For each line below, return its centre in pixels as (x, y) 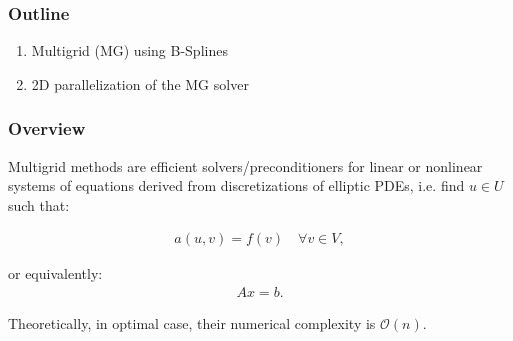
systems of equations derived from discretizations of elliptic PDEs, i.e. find (236, 185)
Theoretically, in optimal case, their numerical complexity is (192, 323)
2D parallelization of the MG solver (140, 83)
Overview (47, 128)
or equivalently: (55, 273)
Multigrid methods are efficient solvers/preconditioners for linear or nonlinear (245, 165)
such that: (39, 204)
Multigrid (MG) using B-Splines (129, 50)
